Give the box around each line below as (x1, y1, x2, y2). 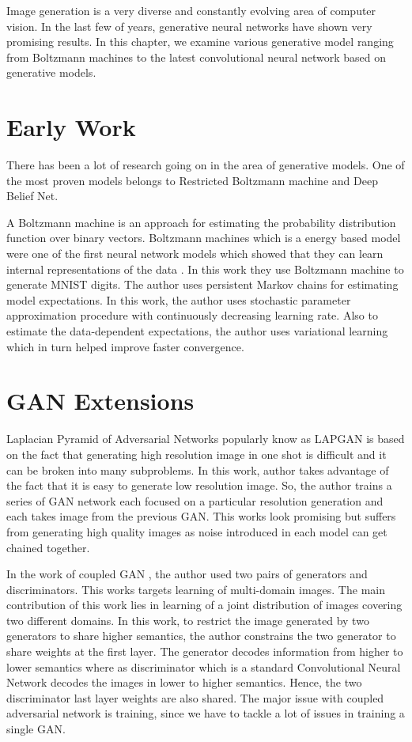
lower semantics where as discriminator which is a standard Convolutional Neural (6, 658, 401, 675)
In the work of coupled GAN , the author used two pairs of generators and (6, 566, 368, 582)
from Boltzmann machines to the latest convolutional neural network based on (6, 48, 387, 65)
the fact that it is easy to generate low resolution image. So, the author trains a (6, 477, 392, 494)
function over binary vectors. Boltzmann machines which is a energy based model (6, 229, 401, 246)
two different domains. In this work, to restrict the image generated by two (6, 611, 369, 628)
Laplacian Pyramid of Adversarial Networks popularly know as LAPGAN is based (6, 430, 405, 447)
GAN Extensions (6, 384, 195, 417)
